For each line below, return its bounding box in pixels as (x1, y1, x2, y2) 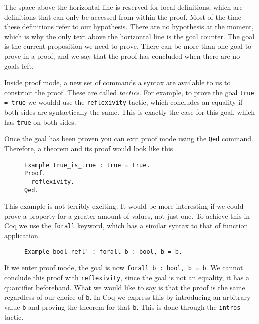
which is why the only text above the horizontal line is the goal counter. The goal (4, 31, 255, 41)
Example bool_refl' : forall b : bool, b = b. (24, 248, 182, 255)
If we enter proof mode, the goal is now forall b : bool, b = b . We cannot (4, 262, 243, 273)
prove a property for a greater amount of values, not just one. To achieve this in (4, 210, 250, 221)
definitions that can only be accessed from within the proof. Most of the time (4, 11, 241, 22)
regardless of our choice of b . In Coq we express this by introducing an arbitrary (4, 292, 251, 302)
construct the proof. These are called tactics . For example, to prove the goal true (4, 87, 254, 97)
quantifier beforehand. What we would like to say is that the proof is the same (4, 282, 245, 292)
